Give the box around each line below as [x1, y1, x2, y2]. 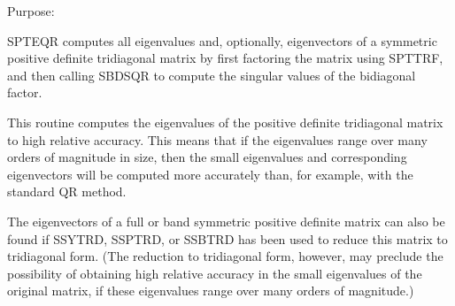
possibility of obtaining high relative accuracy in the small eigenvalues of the [7, 264, 422, 282]
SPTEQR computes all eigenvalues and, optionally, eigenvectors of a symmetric [7, 31, 437, 50]
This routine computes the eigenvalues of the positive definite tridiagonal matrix [7, 112, 443, 131]
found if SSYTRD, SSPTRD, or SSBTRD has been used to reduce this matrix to [7, 229, 448, 248]
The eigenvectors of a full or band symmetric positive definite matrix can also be [7, 211, 445, 230]
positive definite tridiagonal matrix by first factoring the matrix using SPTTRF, [7, 49, 443, 67]
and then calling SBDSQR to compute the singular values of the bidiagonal [7, 65, 416, 84]
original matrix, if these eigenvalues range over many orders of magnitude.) [7, 281, 414, 300]
